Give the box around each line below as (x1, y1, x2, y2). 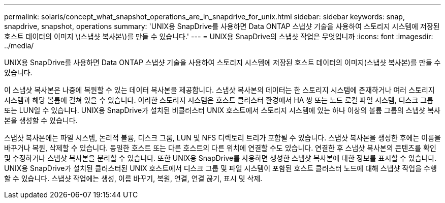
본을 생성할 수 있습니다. (4, 116, 78, 125)
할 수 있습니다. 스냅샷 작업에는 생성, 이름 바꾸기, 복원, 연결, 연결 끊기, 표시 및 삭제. (4, 174, 263, 183)
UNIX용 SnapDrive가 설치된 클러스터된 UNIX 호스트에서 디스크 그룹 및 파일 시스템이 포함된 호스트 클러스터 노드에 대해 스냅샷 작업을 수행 (4, 164, 437, 172)
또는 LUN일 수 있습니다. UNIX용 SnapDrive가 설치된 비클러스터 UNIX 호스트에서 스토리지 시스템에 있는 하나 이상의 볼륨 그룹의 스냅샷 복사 (4, 106, 440, 114)
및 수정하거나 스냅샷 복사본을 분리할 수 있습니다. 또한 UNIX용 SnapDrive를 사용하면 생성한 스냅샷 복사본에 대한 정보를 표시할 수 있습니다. (4, 154, 437, 162)
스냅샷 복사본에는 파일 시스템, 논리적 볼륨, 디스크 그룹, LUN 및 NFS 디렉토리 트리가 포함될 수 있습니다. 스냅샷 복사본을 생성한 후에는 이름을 (4, 133, 441, 142)
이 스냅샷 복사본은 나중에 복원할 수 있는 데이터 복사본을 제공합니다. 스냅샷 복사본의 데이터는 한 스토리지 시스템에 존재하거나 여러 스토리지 (4, 85, 435, 94)
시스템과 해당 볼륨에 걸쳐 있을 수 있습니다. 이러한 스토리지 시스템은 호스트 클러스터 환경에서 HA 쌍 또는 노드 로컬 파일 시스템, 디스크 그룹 (4, 96, 433, 104)
